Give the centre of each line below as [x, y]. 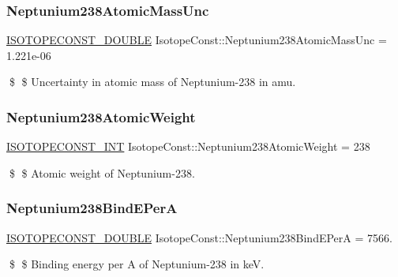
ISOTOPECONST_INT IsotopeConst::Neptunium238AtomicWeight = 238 [188, 146]
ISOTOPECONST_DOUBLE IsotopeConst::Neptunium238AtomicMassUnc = [197, 40]
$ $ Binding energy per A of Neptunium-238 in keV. [137, 264]
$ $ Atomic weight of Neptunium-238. [102, 172]
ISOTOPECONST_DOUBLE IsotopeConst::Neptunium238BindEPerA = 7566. [199, 237]
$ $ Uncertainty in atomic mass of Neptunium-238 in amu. [152, 82]
